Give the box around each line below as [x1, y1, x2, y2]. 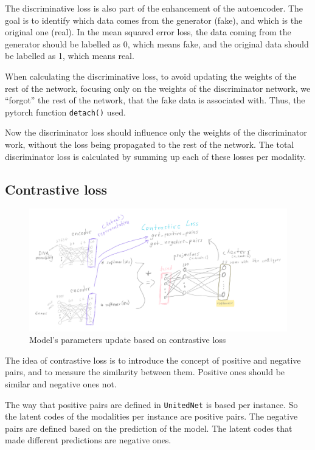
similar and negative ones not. [5, 378, 117, 390]
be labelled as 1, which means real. [5, 49, 134, 62]
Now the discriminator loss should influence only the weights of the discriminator [5, 126, 307, 139]
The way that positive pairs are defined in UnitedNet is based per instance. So [5, 398, 298, 410]
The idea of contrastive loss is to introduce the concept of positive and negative [5, 353, 301, 366]
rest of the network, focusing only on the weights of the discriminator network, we [5, 81, 311, 94]
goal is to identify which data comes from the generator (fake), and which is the [5, 13, 303, 26]
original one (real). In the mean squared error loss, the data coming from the [5, 26, 291, 38]
